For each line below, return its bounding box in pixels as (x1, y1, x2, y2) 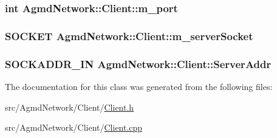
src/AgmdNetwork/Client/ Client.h (5, 100, 134, 113)
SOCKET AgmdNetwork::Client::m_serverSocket (5, 28, 253, 43)
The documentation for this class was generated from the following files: (5, 80, 273, 92)
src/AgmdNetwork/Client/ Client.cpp (5, 121, 143, 134)
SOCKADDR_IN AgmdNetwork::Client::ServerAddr (5, 56, 272, 71)
